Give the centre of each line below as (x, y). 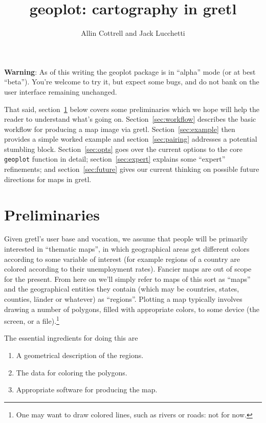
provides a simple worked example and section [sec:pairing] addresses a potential (131, 139)
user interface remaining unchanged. (61, 91)
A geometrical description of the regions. (80, 355)
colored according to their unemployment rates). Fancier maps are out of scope (128, 269)
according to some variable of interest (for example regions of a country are (122, 259)
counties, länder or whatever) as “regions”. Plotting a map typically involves (123, 299)
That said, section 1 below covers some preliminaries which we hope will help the (132, 109)
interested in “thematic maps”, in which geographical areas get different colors (127, 249)
